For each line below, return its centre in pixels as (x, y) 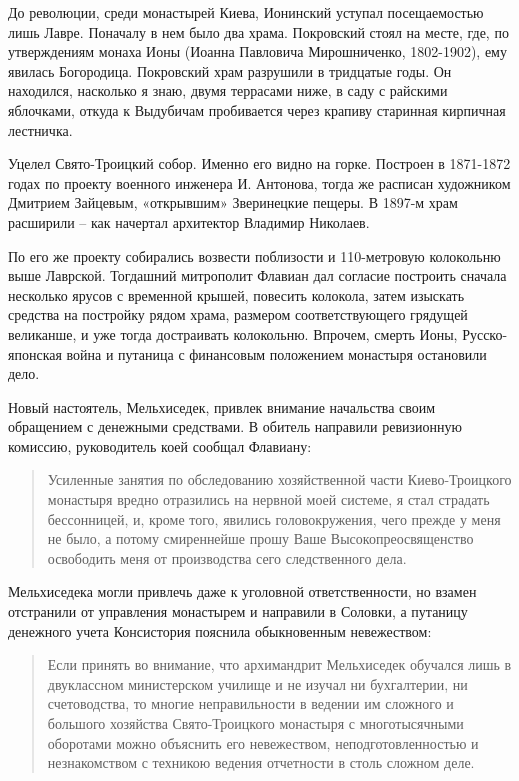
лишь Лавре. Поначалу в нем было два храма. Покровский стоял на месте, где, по (258, 31)
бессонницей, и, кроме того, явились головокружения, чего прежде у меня (274, 518)
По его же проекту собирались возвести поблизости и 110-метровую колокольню (254, 255)
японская (35, 353)
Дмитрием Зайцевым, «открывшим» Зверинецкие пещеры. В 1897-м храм (233, 202)
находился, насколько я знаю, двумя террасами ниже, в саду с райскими (228, 90)
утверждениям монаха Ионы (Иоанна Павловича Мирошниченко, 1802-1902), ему (257, 51)
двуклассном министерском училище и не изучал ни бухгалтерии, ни (257, 683)
